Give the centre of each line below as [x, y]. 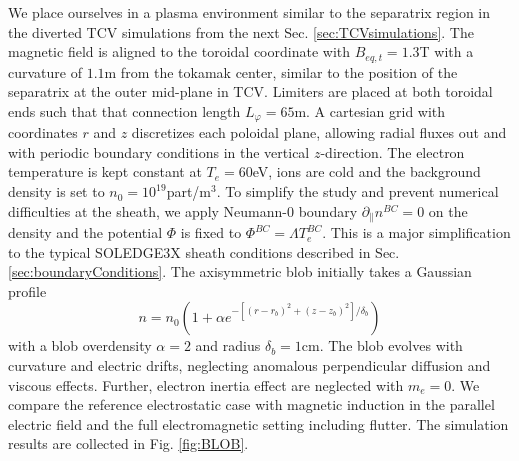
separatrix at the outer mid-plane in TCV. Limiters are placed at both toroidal [250, 91]
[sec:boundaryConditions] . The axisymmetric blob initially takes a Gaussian [240, 271]
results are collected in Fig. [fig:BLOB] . [128, 443]
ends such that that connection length [124, 110]
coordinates [43, 132]
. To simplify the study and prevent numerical [357, 191]
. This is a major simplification [416, 232]
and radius [228, 345]
